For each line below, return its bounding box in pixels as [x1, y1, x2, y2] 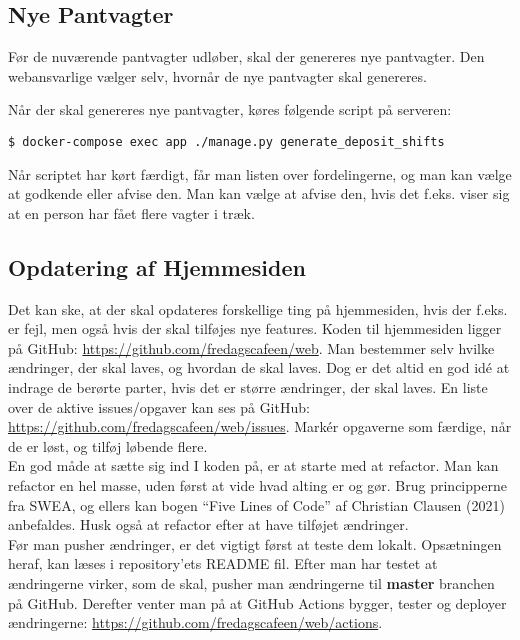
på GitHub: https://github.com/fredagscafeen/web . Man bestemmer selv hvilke [8, 337, 495, 358]
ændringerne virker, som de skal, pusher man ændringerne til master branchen [8, 572, 495, 593]
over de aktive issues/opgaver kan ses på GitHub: [8, 396, 310, 417]
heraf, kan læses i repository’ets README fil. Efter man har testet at [8, 553, 438, 574]
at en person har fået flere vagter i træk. [8, 202, 255, 223]
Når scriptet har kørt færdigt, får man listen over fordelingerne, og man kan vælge [8, 163, 512, 184]
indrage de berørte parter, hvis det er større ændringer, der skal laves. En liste [8, 377, 488, 397]
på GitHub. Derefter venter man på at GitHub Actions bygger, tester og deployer [8, 592, 507, 613]
